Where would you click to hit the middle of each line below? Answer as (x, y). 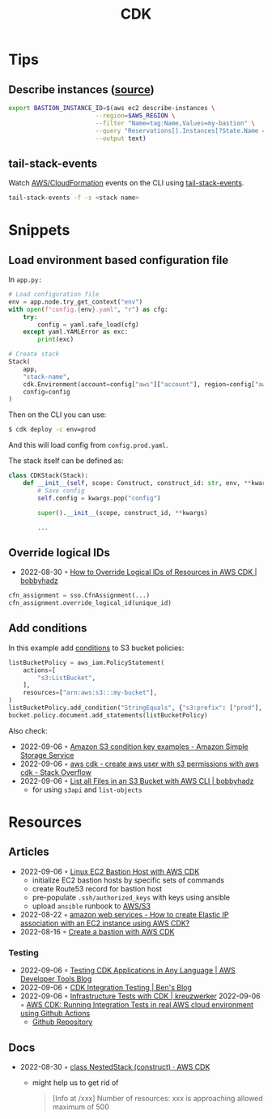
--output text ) (121, 138)
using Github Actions (55, 1014)
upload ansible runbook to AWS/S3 (91, 906)
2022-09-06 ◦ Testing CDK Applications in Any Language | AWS (128, 970)
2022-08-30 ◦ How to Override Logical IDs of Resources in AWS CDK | (138, 572)
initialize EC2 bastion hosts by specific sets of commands (128, 880)
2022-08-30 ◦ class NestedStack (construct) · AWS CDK (115, 1066)
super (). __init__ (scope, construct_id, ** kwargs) (123, 513)
